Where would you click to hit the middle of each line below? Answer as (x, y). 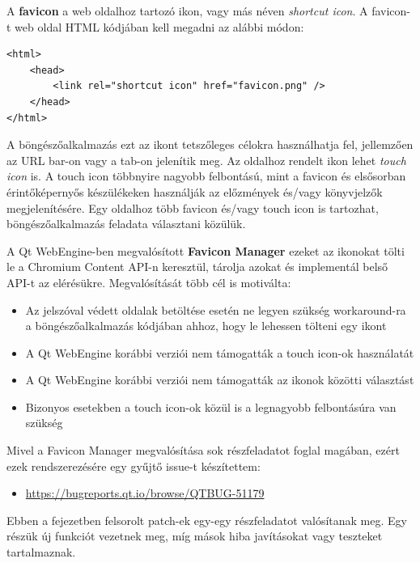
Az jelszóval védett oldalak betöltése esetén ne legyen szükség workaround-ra (216, 309)
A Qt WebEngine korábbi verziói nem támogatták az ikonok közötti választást (220, 380)
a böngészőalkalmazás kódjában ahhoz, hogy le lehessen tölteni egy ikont (206, 326)
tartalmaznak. (41, 552)
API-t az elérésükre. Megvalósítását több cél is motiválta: (149, 282)
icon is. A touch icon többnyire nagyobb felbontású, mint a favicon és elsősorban (206, 176)
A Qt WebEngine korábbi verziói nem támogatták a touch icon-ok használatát (220, 352)
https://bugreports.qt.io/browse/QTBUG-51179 (145, 493)
